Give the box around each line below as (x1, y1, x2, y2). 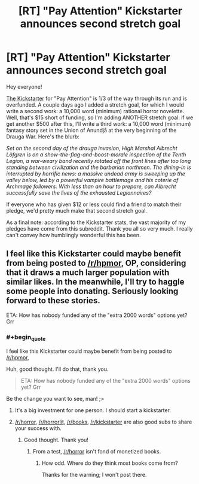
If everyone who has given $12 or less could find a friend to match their (6, 201, 182, 208)
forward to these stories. (6, 295, 100, 306)
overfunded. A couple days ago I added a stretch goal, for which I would (6, 101, 184, 108)
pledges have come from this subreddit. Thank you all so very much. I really (6, 225, 193, 232)
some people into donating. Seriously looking (6, 286, 179, 297)
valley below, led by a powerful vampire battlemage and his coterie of (6, 176, 179, 183)
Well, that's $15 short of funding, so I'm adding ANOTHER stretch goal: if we (6, 114, 194, 121)
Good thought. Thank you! (23, 436, 88, 444)
